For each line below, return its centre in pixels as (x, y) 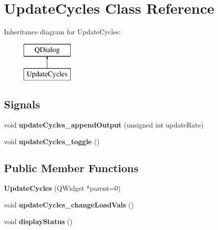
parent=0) (105, 188)
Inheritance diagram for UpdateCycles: (62, 32)
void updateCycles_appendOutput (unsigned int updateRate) (104, 125)
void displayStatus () (38, 221)
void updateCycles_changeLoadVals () (69, 205)
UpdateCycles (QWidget (44, 188)
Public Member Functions (71, 167)
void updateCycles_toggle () (52, 141)
